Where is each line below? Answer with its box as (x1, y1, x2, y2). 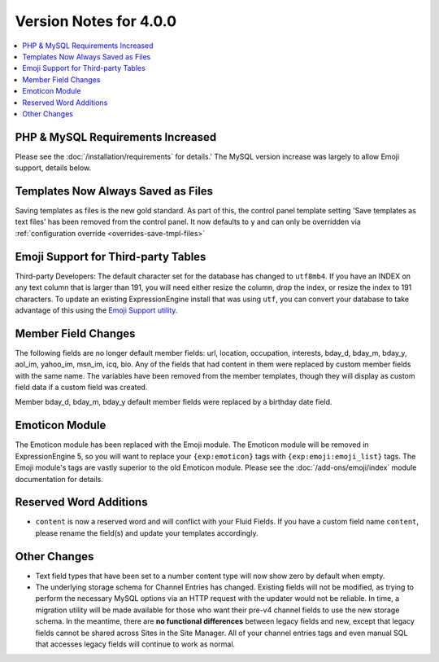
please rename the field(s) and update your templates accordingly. (35, 528, 259, 537)
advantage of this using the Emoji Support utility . (15, 305, 178, 315)
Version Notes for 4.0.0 (15, 12, 177, 30)
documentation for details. (15, 474, 103, 484)
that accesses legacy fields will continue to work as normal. (35, 639, 236, 649)
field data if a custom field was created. (15, 383, 148, 392)
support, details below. (15, 163, 92, 173)
